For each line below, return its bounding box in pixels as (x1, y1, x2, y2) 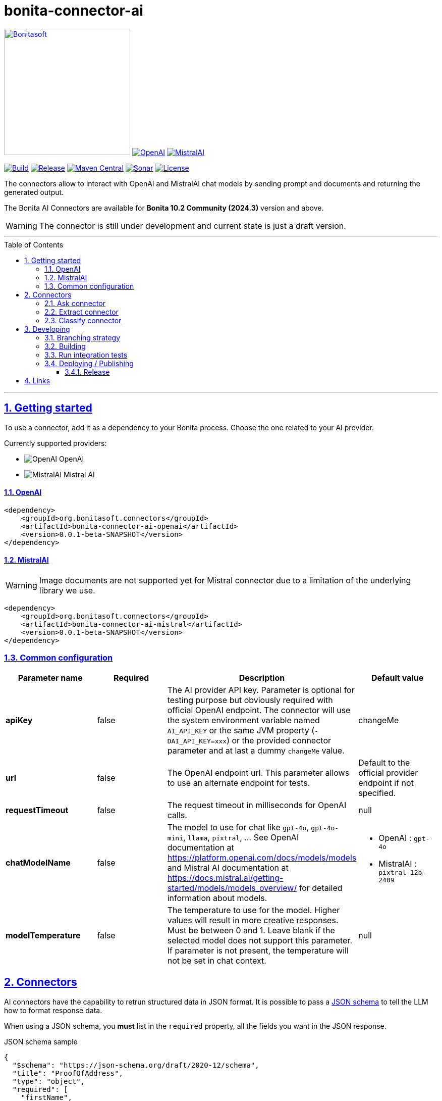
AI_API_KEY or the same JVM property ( (167, 725, 314, 735)
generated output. (4, 187, 64, 196)
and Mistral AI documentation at (167, 862, 289, 873)
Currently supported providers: (4, 438, 107, 447)
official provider (358, 767, 418, 778)
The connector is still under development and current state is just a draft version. (39, 220, 346, 231)
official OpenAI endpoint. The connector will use (167, 705, 351, 715)
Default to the (358, 757, 410, 768)
